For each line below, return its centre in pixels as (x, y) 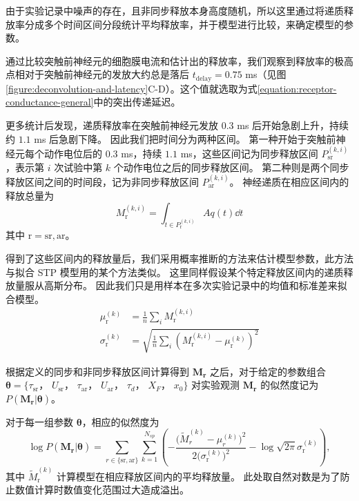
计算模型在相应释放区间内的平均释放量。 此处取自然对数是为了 (198, 476)
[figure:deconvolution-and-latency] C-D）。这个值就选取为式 (132, 88)
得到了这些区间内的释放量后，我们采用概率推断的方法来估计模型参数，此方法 (179, 258)
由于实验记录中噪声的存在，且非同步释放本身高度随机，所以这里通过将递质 (175, 10)
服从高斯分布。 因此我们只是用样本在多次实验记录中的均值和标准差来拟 (186, 285)
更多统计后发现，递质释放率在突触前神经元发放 (112, 125)
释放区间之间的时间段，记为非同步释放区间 (102, 181)
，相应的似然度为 (120, 421)
